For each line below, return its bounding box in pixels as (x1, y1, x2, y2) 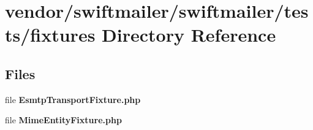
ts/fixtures (5, 22, 96, 47)
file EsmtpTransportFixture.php (5, 93, 141, 105)
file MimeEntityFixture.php (5, 113, 122, 126)
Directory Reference (102, 22, 276, 47)
